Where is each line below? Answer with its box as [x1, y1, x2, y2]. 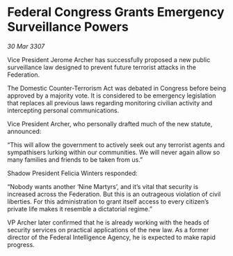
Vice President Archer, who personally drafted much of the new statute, [7, 119, 213, 128]
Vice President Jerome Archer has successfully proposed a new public [7, 55, 211, 63]
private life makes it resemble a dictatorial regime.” [7, 204, 153, 213]
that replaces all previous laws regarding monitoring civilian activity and [7, 98, 213, 107]
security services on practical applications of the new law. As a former [7, 225, 209, 234]
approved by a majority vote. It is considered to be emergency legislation [7, 91, 216, 100]
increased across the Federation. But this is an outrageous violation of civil [7, 190, 221, 198]
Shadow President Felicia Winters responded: [7, 169, 138, 177]
